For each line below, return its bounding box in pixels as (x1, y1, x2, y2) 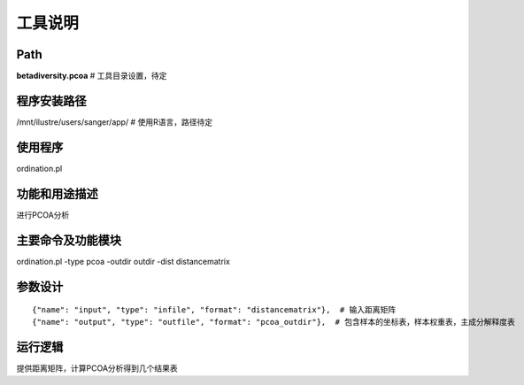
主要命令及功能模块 (16, 233, 121, 248)
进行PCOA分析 (16, 209, 70, 220)
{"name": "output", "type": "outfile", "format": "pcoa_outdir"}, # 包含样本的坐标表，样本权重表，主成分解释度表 (32, 317, 515, 327)
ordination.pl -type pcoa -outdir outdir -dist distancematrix (16, 256, 230, 266)
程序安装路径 (16, 93, 87, 108)
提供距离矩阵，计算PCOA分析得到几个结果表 (16, 363, 179, 373)
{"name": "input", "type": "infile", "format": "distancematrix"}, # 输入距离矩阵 (32, 305, 397, 315)
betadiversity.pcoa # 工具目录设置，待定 (16, 71, 167, 81)
